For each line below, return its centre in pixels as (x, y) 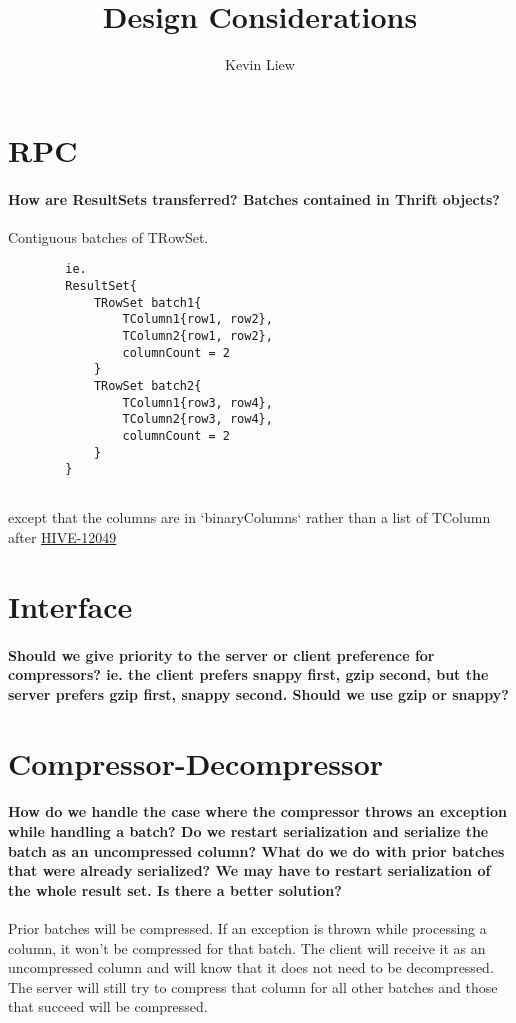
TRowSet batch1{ (147, 302)
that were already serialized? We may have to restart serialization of (249, 870)
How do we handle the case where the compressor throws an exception (257, 811)
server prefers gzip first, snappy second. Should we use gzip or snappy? (258, 693)
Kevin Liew (260, 64)
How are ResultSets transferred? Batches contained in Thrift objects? (254, 198)
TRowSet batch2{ (147, 385)
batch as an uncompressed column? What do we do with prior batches (256, 850)
